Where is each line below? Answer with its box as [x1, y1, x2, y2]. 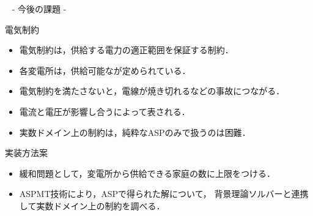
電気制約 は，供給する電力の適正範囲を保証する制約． [19, 43, 234, 56]
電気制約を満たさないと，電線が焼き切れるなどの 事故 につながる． [19, 84, 285, 97]
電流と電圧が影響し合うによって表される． [19, 105, 190, 117]
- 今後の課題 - [12, 2, 67, 15]
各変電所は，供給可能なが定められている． [19, 64, 191, 76]
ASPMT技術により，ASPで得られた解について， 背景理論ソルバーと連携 [19, 187, 309, 200]
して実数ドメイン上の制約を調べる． [19, 199, 165, 212]
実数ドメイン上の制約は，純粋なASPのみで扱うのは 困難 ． [19, 125, 251, 138]
